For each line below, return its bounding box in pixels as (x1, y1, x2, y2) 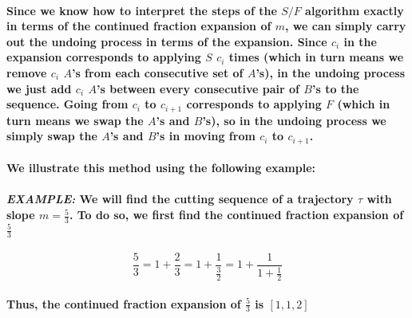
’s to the (311, 80, 359, 96)
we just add (6, 80, 72, 96)
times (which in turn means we (228, 49, 404, 65)
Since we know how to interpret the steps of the (6, 2, 277, 18)
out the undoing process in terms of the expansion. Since (6, 33, 327, 49)
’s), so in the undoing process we (202, 112, 386, 128)
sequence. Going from (6, 96, 129, 112)
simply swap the (6, 128, 97, 144)
